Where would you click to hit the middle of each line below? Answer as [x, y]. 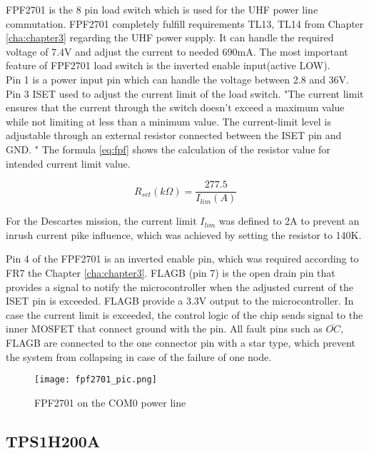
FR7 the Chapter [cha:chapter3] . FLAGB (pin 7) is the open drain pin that [171, 272]
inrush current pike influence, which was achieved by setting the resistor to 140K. [184, 234]
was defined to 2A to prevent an [289, 221]
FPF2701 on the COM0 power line [110, 402]
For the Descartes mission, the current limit [101, 221]
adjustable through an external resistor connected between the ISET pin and [174, 135]
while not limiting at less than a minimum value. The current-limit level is [168, 121]
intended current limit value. [68, 163]
